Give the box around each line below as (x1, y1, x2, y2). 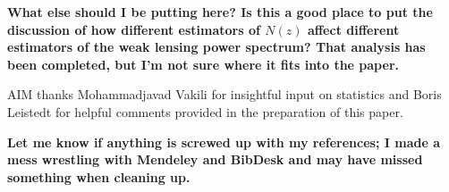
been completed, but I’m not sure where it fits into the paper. (7, 54, 399, 73)
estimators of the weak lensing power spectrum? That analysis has (7, 38, 426, 56)
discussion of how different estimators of (7, 20, 260, 38)
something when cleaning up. (7, 167, 191, 186)
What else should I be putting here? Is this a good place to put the (7, 3, 433, 21)
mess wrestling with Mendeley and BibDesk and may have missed (7, 150, 423, 169)
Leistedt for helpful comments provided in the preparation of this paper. (7, 102, 403, 121)
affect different (307, 20, 400, 38)
